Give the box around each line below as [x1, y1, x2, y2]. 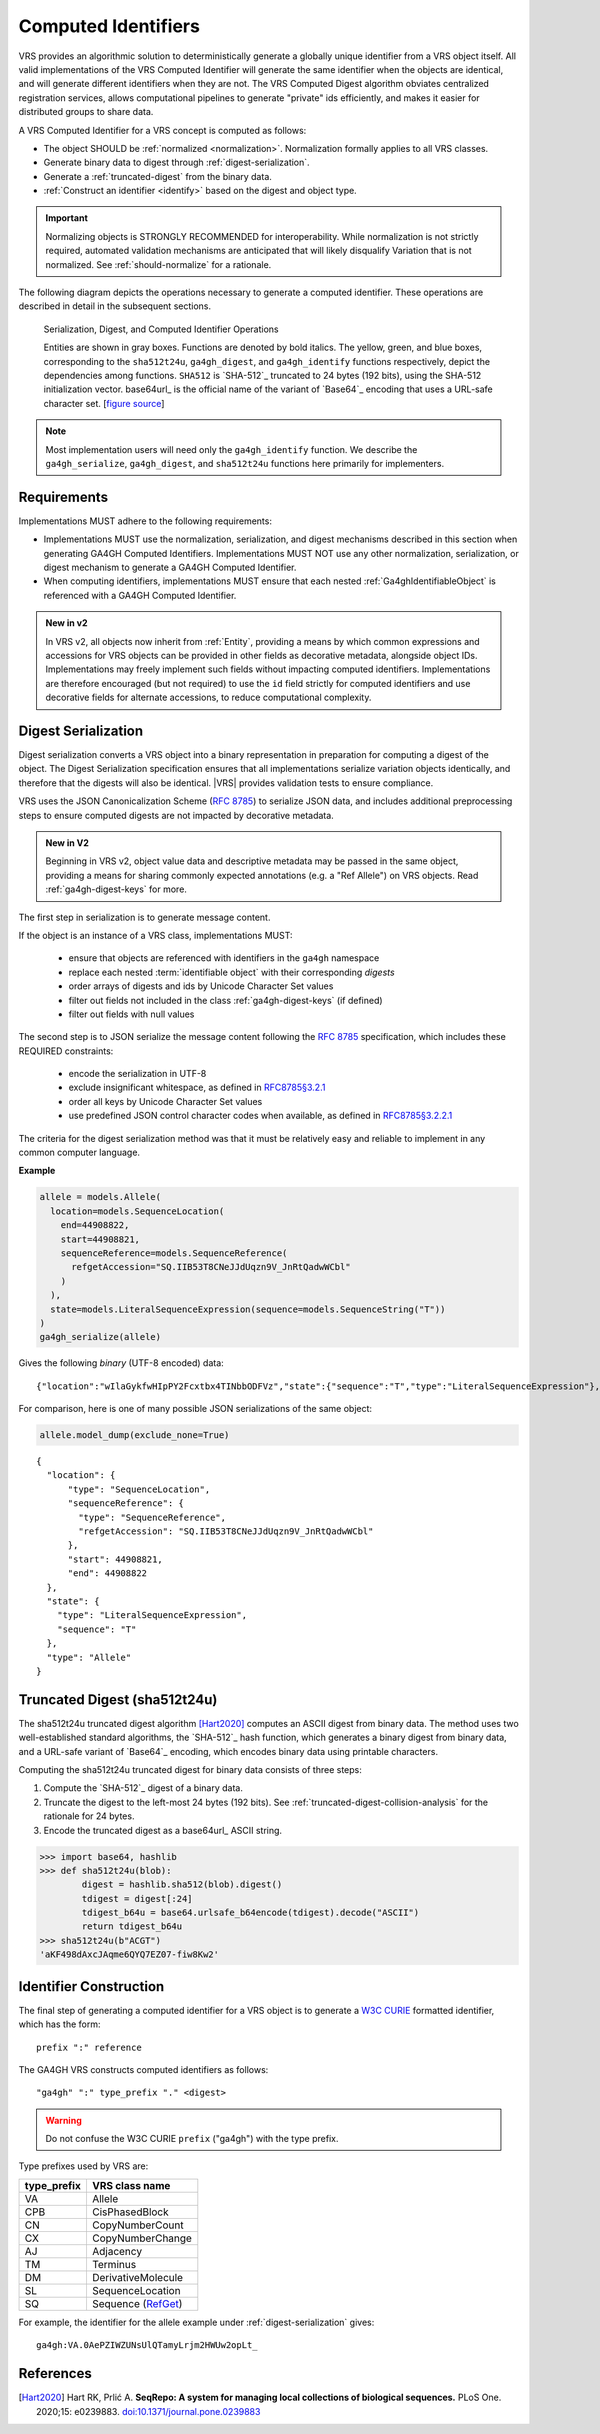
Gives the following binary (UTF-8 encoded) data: [18, 1357, 224, 1369]
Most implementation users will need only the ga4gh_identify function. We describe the [45, 443, 418, 455]
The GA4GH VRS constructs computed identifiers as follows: [18, 2063, 269, 2075]
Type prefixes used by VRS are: [18, 2160, 149, 2172]
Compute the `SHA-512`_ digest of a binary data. [43, 1782, 244, 1794]
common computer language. [18, 1146, 140, 1159]
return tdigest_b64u [81, 1921, 183, 1932]
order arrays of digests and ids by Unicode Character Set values [68, 980, 334, 992]
